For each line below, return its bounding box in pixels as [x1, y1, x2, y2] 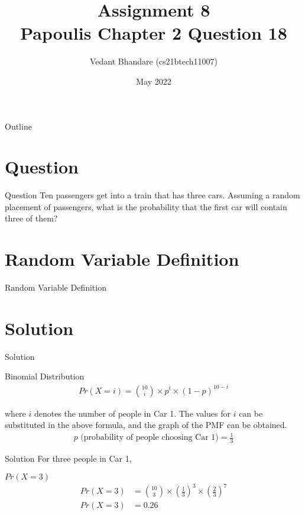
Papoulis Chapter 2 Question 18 [20, 21, 287, 45]
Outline [5, 120, 32, 132]
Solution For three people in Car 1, [5, 452, 132, 465]
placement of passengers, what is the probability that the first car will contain [5, 200, 287, 213]
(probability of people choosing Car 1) [80, 433, 219, 442]
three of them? [5, 212, 58, 224]
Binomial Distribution [5, 370, 85, 382]
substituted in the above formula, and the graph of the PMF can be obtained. [5, 419, 287, 431]
